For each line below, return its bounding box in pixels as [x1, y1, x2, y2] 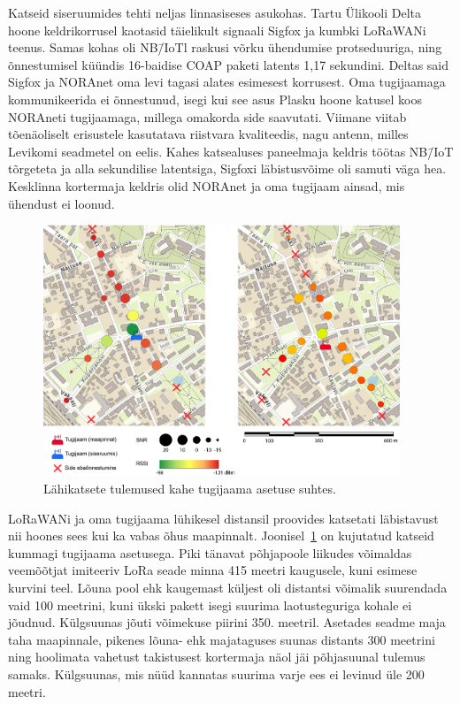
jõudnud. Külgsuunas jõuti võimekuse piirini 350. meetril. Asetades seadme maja [8, 613, 446, 631]
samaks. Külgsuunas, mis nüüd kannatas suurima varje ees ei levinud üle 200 [8, 664, 425, 683]
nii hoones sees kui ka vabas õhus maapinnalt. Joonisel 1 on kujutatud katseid [8, 526, 434, 545]
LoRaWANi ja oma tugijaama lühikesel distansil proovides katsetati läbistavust [8, 509, 439, 527]
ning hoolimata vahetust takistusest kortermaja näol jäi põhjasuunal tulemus [8, 647, 425, 666]
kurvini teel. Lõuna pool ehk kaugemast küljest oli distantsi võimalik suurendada [8, 578, 448, 596]
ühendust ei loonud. [8, 194, 115, 212]
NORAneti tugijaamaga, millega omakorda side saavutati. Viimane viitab [8, 107, 407, 126]
